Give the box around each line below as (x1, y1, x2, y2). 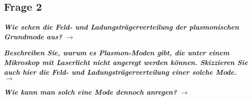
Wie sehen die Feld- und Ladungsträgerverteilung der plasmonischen (4, 22, 239, 32)
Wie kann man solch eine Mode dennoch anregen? (4, 87, 177, 97)
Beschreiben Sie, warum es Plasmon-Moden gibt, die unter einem (4, 48, 230, 58)
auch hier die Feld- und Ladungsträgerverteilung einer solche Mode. (4, 67, 237, 77)
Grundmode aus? (4, 31, 62, 41)
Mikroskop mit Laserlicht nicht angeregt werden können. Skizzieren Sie (4, 57, 248, 67)
